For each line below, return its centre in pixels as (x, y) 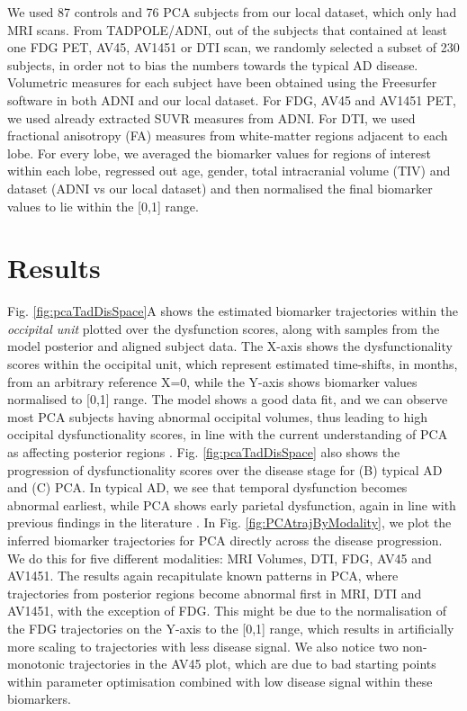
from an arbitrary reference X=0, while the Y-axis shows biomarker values (212, 381)
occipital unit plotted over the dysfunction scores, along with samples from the (224, 328)
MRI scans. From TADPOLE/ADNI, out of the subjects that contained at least (228, 29)
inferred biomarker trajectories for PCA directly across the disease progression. (225, 540)
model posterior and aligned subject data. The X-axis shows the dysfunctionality (230, 346)
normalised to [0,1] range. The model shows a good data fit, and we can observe (228, 399)
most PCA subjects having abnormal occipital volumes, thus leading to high (217, 416)
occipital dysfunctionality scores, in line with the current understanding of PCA (228, 434)
